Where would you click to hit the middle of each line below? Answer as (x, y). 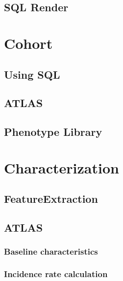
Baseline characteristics (51, 251)
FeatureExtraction (51, 199)
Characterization (61, 167)
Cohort (28, 43)
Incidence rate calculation (56, 274)
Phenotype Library (53, 132)
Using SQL (32, 74)
